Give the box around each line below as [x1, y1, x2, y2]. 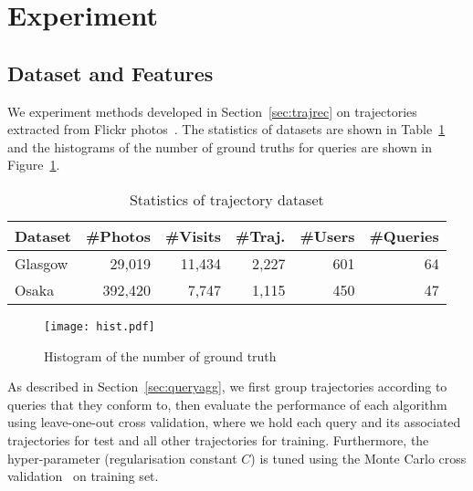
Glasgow [15, 252, 68, 274]
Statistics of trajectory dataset [129, 188, 324, 210]
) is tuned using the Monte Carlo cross [250, 448, 467, 467]
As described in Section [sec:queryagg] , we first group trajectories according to [7, 377, 447, 396]
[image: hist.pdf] [44, 319, 155, 333]
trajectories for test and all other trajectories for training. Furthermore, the [7, 430, 429, 449]
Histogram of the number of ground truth [44, 346, 277, 365]
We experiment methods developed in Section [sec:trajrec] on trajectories [7, 101, 417, 120]
